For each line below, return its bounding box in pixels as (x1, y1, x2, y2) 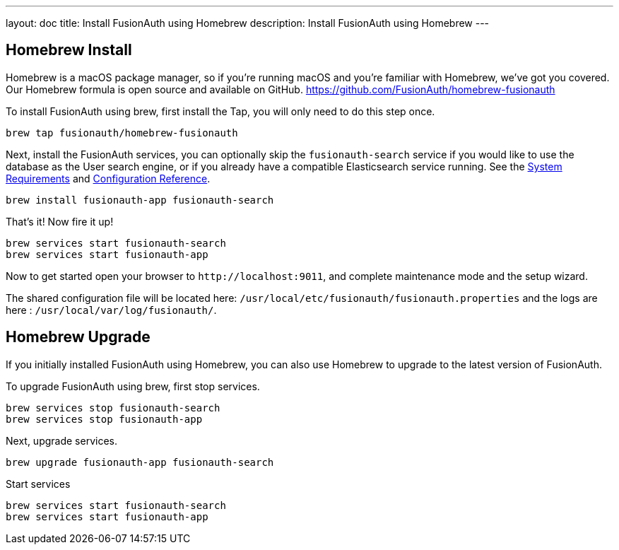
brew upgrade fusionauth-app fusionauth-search (6, 456, 274, 468)
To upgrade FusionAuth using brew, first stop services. (6, 380, 260, 392)
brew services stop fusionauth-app (6, 413, 203, 425)
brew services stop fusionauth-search (6, 402, 220, 414)
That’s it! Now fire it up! (6, 215, 114, 228)
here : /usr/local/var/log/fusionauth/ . (6, 303, 217, 316)
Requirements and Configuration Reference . (6, 172, 211, 185)
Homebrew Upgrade (6, 328, 151, 346)
